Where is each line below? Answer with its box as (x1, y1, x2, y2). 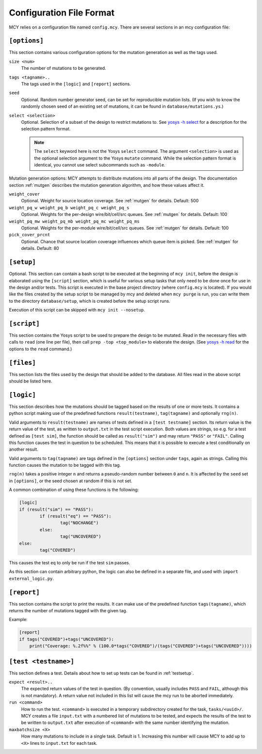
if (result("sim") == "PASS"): (19, 507, 94, 512)
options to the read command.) (9, 346, 72, 352)
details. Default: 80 (21, 246, 59, 251)
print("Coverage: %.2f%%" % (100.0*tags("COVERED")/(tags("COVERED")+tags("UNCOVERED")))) (29, 643, 252, 649)
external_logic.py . (9, 575, 54, 581)
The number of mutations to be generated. (21, 66, 106, 71)
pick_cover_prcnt (9, 232, 50, 238)
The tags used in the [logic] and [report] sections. (21, 81, 131, 87)
